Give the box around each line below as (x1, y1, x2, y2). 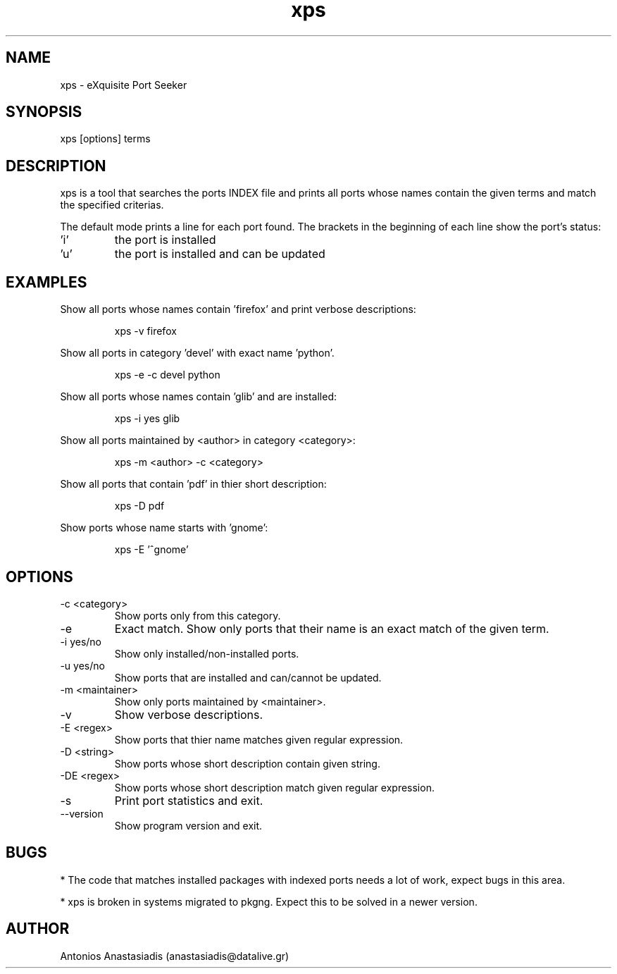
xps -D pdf (114, 500, 165, 512)
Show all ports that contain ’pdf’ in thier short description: (60, 478, 327, 491)
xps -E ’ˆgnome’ (114, 543, 189, 556)
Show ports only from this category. (114, 609, 281, 622)
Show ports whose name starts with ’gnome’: (60, 522, 268, 534)
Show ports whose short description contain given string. (114, 757, 380, 770)
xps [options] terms (60, 132, 151, 145)
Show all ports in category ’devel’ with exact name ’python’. (60, 347, 335, 359)
